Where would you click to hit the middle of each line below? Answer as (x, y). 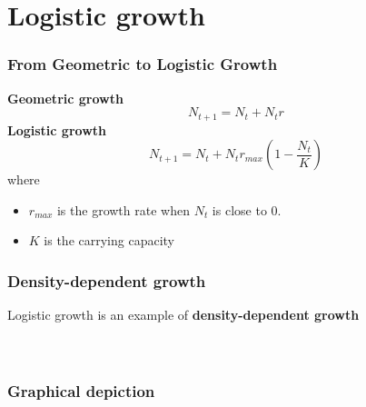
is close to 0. (247, 209)
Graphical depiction (81, 390)
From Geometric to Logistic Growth (143, 64)
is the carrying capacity (109, 240)
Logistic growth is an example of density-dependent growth (183, 315)
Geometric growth (65, 98)
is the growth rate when (123, 209)
